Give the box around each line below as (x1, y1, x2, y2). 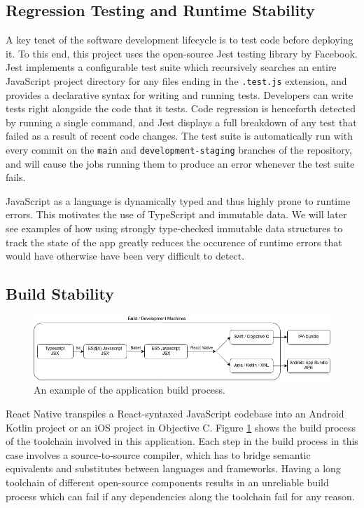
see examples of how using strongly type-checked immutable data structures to (6, 221, 343, 236)
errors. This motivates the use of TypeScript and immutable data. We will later (6, 207, 347, 222)
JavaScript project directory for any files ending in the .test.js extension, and (6, 73, 347, 88)
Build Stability (6, 283, 114, 305)
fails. (6, 170, 26, 185)
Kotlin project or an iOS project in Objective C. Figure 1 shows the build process (6, 420, 356, 434)
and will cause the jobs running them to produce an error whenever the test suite (6, 156, 355, 171)
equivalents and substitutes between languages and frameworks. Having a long (6, 461, 341, 476)
